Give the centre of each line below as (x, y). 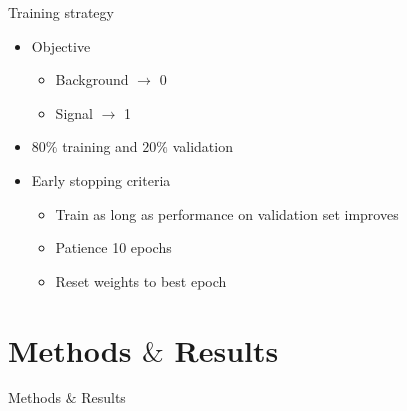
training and (100, 146)
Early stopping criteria (101, 179)
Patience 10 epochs (113, 247)
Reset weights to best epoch (141, 280)
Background (92, 79)
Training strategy (61, 12)
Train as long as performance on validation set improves (227, 213)
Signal (74, 112)
